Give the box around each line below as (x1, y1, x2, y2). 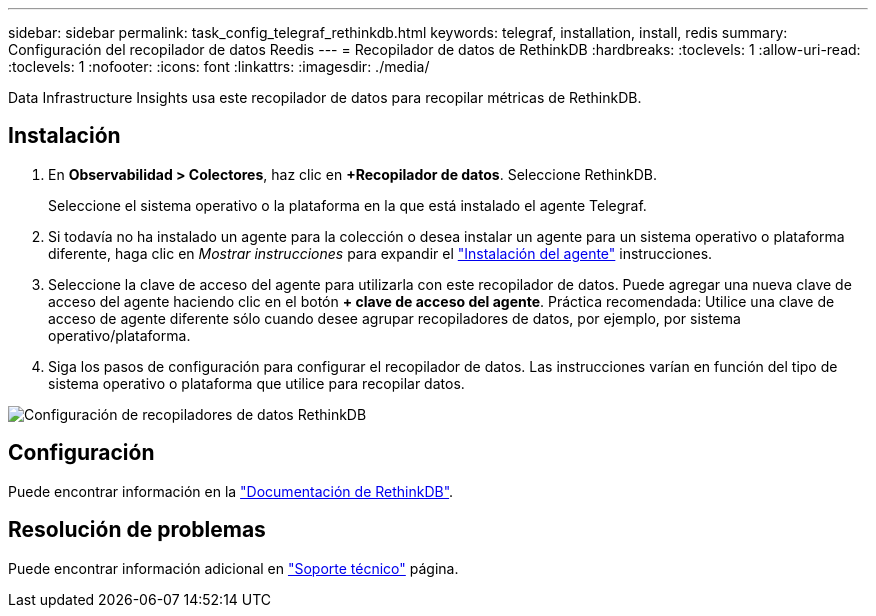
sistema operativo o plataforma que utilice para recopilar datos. (48, 374, 465, 392)
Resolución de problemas (8, 517, 266, 543)
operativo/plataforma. (48, 326, 191, 344)
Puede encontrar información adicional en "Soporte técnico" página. (8, 559, 459, 577)
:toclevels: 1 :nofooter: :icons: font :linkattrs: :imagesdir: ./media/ (8, 58, 430, 75)
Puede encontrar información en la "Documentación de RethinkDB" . (8, 482, 454, 500)
